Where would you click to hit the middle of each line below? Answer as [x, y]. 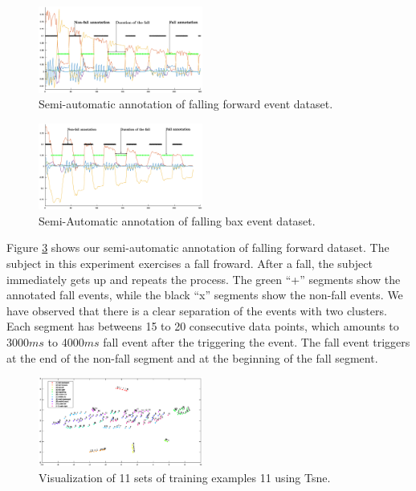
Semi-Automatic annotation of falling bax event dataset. [177, 220]
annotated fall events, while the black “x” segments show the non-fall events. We [205, 295]
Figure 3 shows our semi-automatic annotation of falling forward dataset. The [198, 248]
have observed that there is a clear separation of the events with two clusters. [197, 310]
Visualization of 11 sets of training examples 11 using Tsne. [185, 477]
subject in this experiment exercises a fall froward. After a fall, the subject [190, 263]
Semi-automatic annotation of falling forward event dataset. [186, 104]
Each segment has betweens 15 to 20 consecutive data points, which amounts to [203, 326]
